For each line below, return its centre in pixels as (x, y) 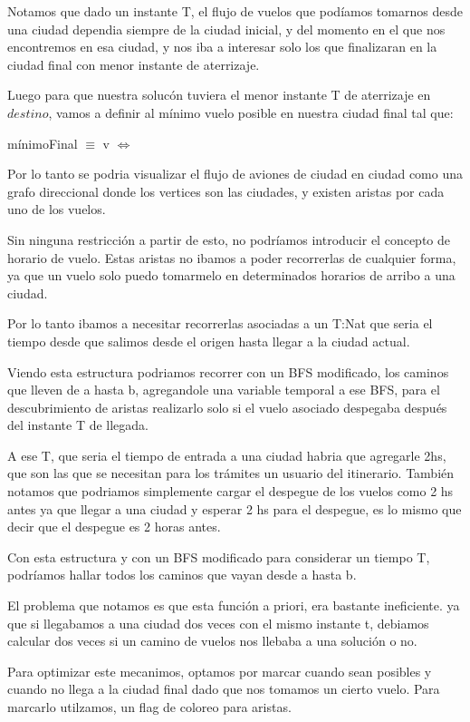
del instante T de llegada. (78, 425)
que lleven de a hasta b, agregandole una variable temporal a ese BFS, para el (224, 390)
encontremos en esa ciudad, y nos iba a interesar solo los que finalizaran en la (222, 47)
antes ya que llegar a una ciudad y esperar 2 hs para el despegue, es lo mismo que (235, 508)
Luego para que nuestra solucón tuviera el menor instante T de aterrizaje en (219, 95)
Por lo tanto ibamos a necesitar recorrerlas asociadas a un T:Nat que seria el (220, 323)
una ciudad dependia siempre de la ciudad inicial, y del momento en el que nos (226, 29)
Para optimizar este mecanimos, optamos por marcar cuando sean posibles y (220, 671)
